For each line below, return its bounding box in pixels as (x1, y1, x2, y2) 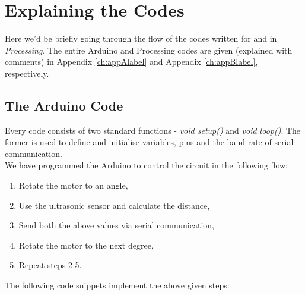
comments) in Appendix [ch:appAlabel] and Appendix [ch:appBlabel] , (5, 55, 258, 68)
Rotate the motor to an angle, (18, 179, 128, 192)
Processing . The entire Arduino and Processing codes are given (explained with (5, 43, 293, 56)
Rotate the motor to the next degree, (18, 238, 154, 251)
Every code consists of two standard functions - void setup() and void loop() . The (5, 124, 301, 136)
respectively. (5, 67, 49, 79)
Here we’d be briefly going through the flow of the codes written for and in (5, 32, 277, 45)
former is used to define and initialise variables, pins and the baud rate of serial (5, 136, 294, 148)
